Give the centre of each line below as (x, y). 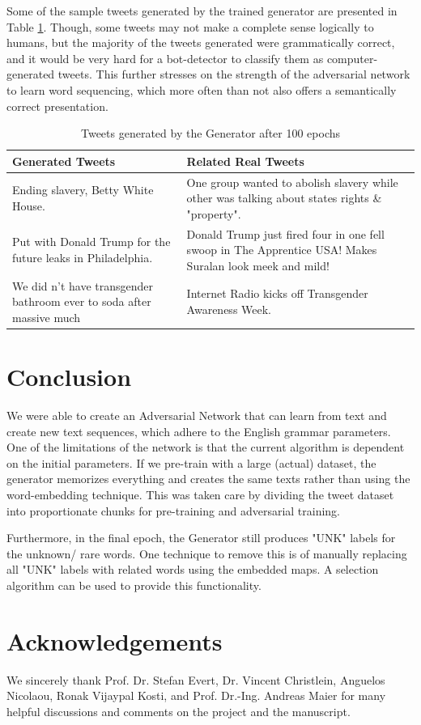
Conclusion (69, 377)
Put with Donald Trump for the (91, 242)
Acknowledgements (115, 640)
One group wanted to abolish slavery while (292, 182)
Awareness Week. (229, 310)
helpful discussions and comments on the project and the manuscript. (179, 711)
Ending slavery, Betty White (83, 190)
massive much (47, 317)
